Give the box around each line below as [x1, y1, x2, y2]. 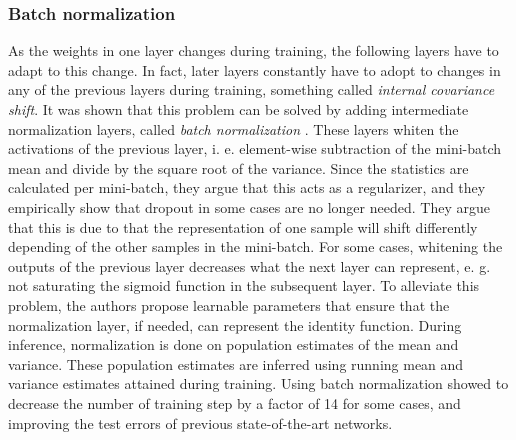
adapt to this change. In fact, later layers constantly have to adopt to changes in [8, 59, 501, 80]
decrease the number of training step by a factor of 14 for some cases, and [8, 392, 461, 413]
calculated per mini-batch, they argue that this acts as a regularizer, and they [8, 177, 486, 198]
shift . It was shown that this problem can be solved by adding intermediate [8, 99, 469, 119]
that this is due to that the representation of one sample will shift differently [8, 216, 478, 237]
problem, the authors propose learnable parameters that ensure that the [8, 294, 450, 315]
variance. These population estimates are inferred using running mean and [8, 353, 464, 374]
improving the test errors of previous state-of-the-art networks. [8, 412, 393, 433]
